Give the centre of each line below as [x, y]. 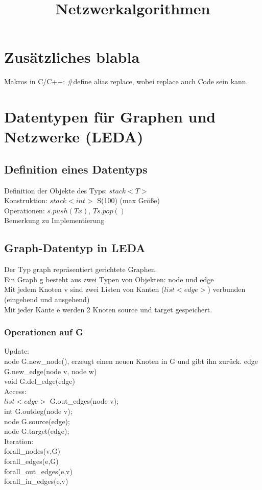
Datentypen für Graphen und [110, 117]
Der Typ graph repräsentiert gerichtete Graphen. [81, 269]
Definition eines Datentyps [76, 169]
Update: [17, 351]
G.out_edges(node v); [84, 401]
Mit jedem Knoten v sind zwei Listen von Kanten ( [84, 289]
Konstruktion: [26, 200]
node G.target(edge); [37, 431]
